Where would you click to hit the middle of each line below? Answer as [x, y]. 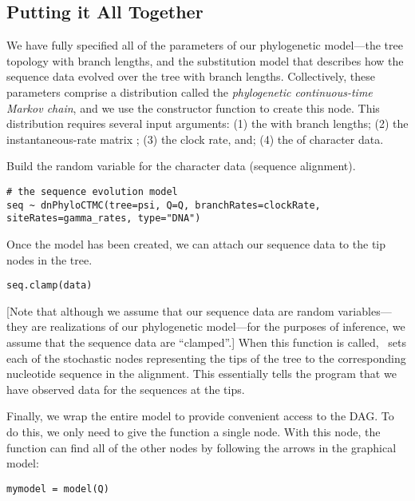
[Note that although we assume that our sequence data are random [170, 310]
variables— [365, 310]
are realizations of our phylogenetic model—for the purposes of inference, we [218, 326]
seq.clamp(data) [49, 286]
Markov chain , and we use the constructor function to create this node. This [193, 107]
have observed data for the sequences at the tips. [126, 389]
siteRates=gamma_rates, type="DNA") [104, 219]
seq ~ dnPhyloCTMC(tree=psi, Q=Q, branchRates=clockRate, [164, 205]
